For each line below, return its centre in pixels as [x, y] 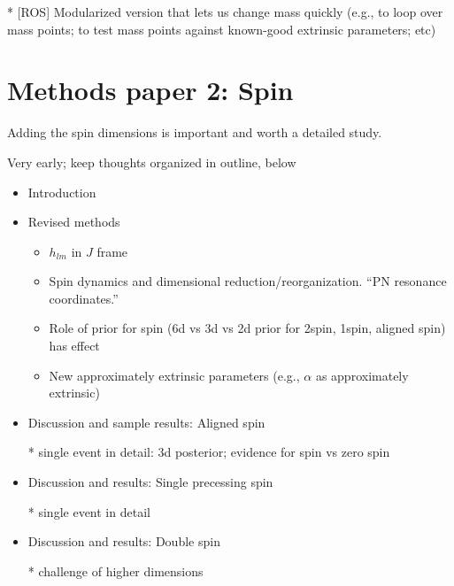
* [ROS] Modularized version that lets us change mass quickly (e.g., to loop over [225, 12]
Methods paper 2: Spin [150, 90]
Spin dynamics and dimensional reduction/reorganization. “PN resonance [248, 281]
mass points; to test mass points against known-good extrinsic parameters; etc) [222, 29]
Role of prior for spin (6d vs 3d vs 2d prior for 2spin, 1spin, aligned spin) [247, 328]
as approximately [362, 375]
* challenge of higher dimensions [115, 571]
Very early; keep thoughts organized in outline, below [152, 162]
